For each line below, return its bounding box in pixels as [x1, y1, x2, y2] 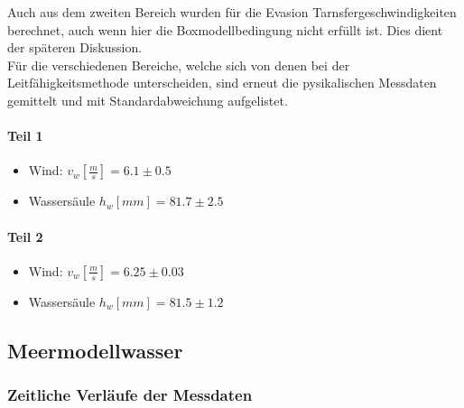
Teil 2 [7, 227, 43, 246]
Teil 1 [7, 126, 43, 145]
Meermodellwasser [7, 336, 183, 364]
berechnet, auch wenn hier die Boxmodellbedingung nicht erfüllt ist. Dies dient [7, 20, 443, 39]
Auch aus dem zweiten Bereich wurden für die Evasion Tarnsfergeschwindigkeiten [7, 3, 457, 21]
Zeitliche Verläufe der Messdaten [7, 384, 253, 406]
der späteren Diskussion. [7, 38, 143, 57]
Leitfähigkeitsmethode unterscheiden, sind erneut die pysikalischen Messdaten [7, 73, 437, 92]
